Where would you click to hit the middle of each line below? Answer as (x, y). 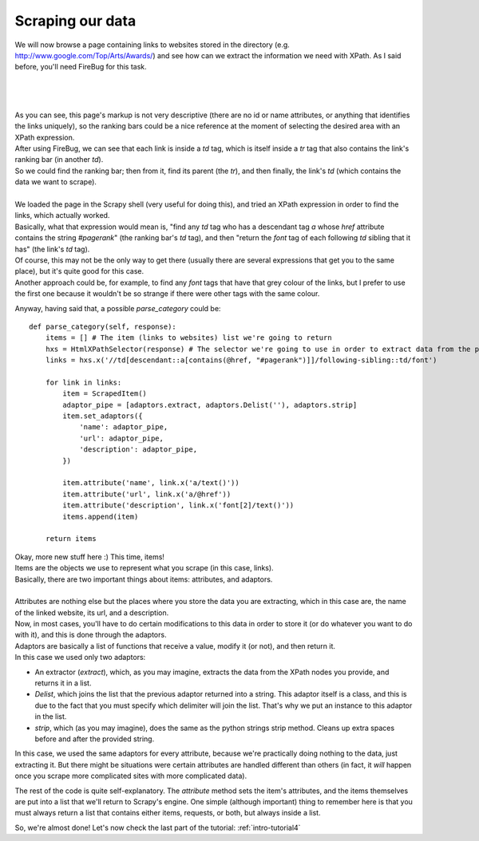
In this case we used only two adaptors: (80, 657)
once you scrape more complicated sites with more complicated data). (131, 776)
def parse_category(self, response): (103, 326)
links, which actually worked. (62, 215)
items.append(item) (101, 516)
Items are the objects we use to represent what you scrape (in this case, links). (144, 568)
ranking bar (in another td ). (59, 160)
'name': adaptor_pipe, (124, 427)
